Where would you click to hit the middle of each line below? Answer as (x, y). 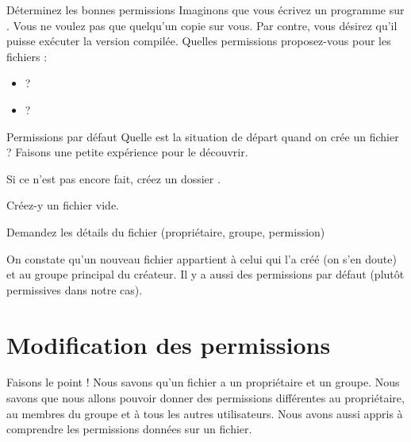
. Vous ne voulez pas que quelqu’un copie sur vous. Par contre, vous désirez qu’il (202, 25)
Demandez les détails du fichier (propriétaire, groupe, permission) (166, 231)
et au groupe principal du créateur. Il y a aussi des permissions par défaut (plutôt (205, 274)
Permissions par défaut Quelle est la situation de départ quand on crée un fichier (203, 136)
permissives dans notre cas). (75, 289)
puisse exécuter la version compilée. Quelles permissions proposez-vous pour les (199, 41)
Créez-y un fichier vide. (63, 205)
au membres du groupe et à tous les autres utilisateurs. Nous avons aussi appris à (205, 413)
